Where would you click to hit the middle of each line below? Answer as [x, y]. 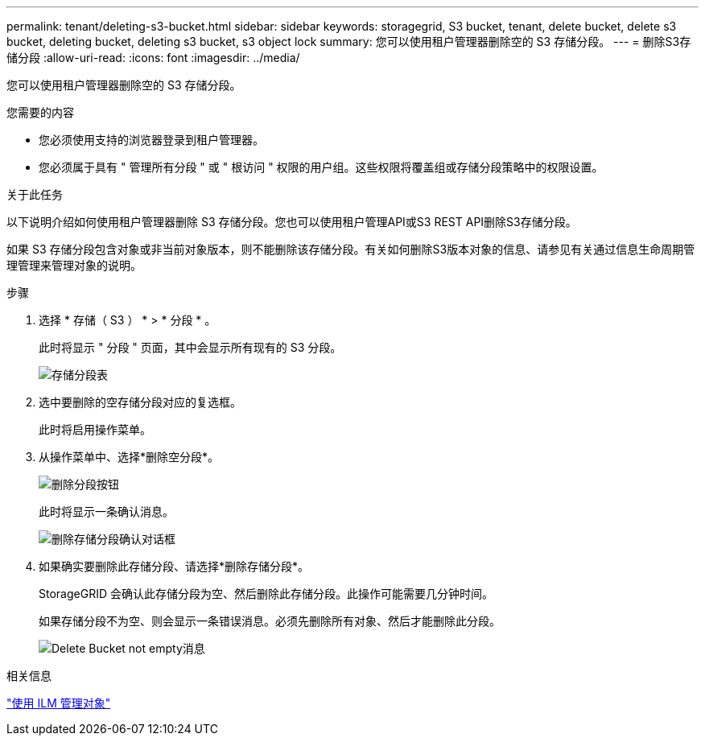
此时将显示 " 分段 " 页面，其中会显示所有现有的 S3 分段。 [190, 347]
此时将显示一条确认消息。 [106, 511]
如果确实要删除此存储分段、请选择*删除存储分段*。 [174, 566]
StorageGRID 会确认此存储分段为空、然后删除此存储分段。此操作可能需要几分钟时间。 [266, 594]
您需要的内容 [40, 112]
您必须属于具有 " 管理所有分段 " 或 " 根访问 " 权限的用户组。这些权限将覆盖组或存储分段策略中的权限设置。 [321, 167]
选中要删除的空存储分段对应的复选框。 [140, 402]
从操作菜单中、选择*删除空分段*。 [129, 457]
